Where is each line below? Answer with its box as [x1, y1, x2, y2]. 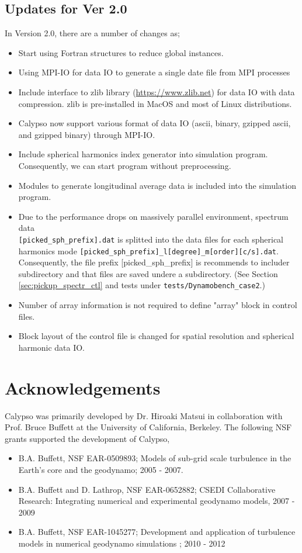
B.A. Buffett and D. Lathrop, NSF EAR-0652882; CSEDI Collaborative [18, 483, 276, 495]
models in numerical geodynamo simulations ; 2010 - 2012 [18, 537, 225, 549]
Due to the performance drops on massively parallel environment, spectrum [18, 210, 289, 222]
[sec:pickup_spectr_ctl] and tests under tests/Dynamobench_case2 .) [18, 279, 265, 291]
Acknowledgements [5, 375, 161, 399]
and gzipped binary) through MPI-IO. [18, 128, 155, 140]
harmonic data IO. [18, 341, 85, 353]
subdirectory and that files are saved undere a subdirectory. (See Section [18, 267, 278, 279]
